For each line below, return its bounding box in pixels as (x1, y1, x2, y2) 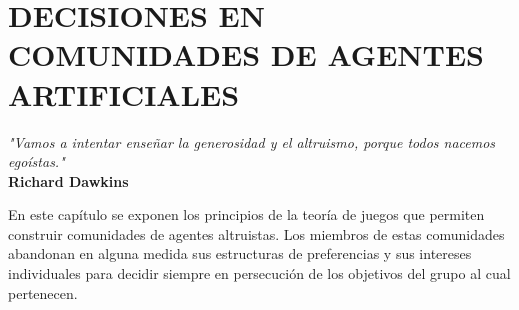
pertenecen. (8, 282, 78, 303)
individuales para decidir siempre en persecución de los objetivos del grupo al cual (8, 263, 511, 284)
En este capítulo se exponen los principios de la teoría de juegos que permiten (8, 204, 485, 225)
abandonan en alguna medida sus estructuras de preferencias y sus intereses (8, 243, 472, 264)
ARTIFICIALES (8, 73, 240, 114)
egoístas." (8, 151, 65, 172)
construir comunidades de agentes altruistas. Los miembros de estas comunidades (8, 223, 505, 244)
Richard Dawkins (8, 170, 129, 191)
